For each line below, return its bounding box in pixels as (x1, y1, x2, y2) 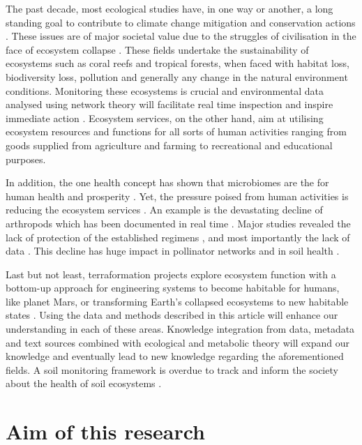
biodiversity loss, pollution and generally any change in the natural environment (6, 69, 348, 84)
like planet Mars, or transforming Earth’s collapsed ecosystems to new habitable (6, 294, 349, 308)
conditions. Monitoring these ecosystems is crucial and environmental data (6, 83, 324, 98)
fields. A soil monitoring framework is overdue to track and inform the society (6, 362, 338, 377)
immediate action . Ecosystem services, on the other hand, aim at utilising (6, 110, 324, 125)
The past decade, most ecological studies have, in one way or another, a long (6, 1, 333, 15)
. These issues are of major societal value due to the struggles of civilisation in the (6, 29, 356, 43)
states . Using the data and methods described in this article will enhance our (6, 308, 338, 322)
